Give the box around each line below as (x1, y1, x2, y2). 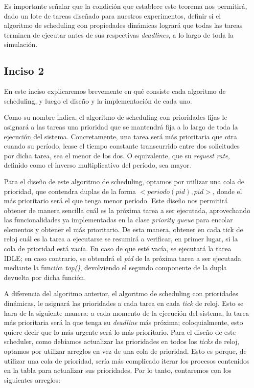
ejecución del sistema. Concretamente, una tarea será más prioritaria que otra (4, 131, 237, 141)
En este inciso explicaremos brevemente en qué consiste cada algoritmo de (4, 86, 226, 96)
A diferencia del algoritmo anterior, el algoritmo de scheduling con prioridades (4, 288, 238, 299)
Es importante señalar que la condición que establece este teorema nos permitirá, (4, 1, 247, 11)
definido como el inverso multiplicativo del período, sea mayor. (4, 160, 191, 170)
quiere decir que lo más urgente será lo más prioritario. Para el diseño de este (4, 326, 236, 337)
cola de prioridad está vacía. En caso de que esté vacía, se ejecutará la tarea (4, 243, 231, 254)
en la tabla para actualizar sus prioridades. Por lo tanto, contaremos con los (4, 365, 231, 375)
